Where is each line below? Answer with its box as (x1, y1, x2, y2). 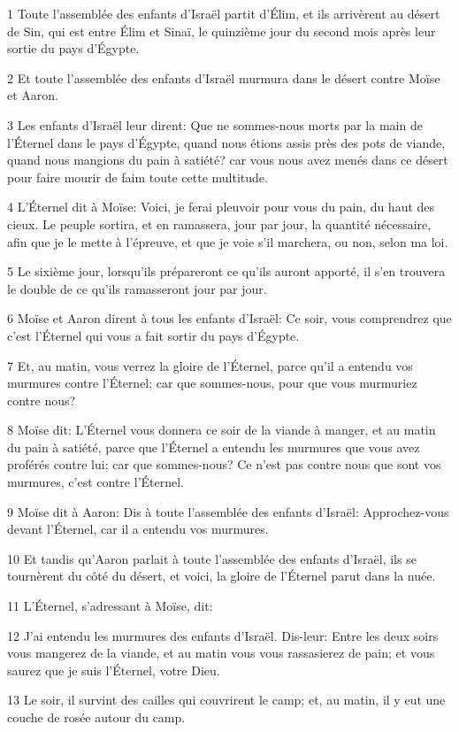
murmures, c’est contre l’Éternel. (7, 473, 184, 491)
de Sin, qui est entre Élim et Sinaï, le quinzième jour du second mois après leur (7, 21, 436, 40)
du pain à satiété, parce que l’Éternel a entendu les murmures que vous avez (7, 437, 420, 456)
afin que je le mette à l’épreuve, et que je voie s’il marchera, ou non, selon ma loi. (7, 232, 448, 250)
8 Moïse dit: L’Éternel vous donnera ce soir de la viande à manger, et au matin (7, 420, 436, 439)
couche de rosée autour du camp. (7, 708, 186, 726)
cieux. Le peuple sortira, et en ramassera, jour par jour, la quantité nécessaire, (7, 214, 432, 233)
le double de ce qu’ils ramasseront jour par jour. (7, 279, 267, 297)
